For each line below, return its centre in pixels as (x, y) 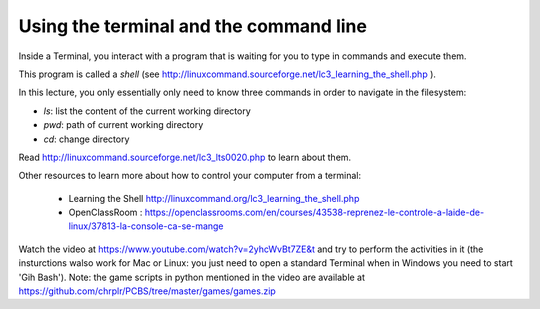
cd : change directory (86, 139)
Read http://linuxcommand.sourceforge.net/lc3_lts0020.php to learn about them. (185, 157)
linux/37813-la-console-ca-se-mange (146, 226)
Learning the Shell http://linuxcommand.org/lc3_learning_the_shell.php (214, 198)
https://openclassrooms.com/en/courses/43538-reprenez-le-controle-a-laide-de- (314, 212)
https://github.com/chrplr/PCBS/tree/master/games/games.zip (147, 291)
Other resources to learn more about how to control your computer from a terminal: (190, 176)
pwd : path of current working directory (123, 125)
